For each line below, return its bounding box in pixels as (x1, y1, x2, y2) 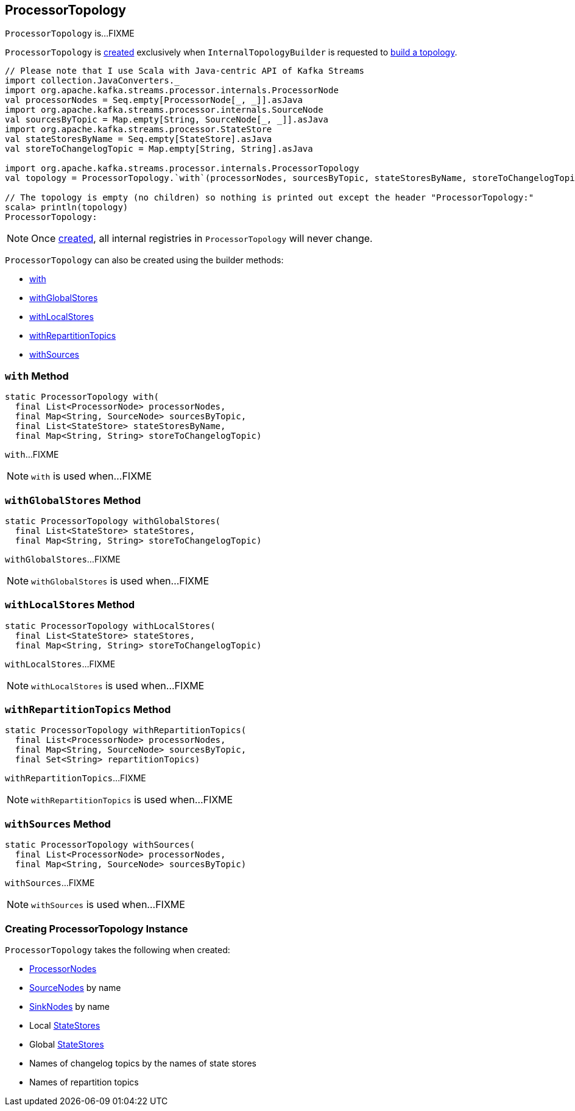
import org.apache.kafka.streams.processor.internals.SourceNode (5, 105, 323, 115)
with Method (5, 369, 69, 382)
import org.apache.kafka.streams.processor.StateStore (5, 124, 272, 135)
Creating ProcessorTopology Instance (5, 922, 188, 935)
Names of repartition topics (29, 1076, 139, 1087)
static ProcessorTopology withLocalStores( (5, 620, 216, 631)
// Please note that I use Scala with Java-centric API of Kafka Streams (5, 66, 365, 76)
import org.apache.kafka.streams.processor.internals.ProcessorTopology (5, 163, 359, 174)
